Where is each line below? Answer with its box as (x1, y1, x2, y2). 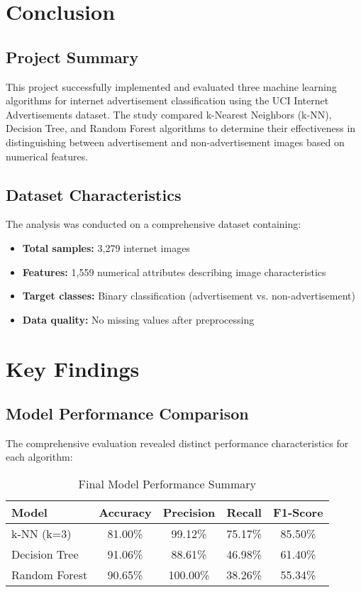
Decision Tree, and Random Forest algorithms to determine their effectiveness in (6, 121, 356, 136)
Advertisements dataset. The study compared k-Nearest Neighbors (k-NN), (6, 106, 332, 121)
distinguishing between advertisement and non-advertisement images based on (6, 134, 345, 149)
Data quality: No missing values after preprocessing (22, 312, 255, 327)
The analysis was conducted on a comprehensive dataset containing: (6, 216, 301, 231)
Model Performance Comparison (6, 402, 249, 424)
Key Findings (6, 353, 140, 383)
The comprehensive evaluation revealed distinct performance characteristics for (6, 435, 349, 450)
